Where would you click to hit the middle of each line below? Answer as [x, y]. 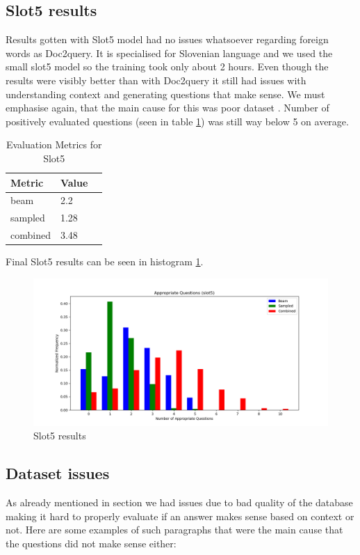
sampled [28, 218]
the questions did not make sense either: [91, 543]
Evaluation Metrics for [54, 144]
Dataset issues [58, 473]
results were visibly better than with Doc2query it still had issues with [156, 80]
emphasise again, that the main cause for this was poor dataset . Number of [167, 108]
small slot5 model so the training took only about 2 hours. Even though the [167, 67]
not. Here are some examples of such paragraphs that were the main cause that [174, 530]
